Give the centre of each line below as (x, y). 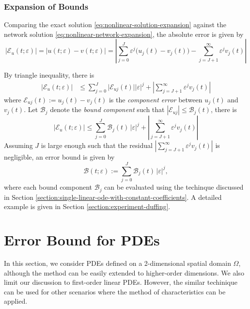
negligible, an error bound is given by (59, 157)
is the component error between (156, 100)
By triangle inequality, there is (49, 75)
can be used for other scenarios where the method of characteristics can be (115, 291)
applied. (16, 301)
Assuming (18, 145)
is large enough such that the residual (97, 145)
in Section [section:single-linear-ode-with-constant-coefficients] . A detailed (113, 197)
